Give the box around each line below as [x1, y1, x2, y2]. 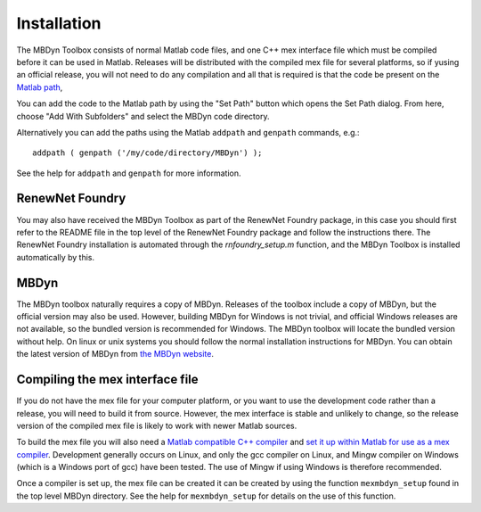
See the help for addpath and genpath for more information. [16, 168, 241, 178]
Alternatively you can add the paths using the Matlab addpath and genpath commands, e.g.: [16, 127, 360, 137]
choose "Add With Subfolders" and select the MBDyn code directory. [16, 111, 270, 121]
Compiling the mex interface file [16, 372, 200, 387]
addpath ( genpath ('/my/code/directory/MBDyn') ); [32, 148, 263, 158]
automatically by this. [16, 252, 95, 262]
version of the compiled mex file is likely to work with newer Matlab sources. [16, 420, 298, 431]
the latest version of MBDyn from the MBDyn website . [16, 349, 214, 359]
